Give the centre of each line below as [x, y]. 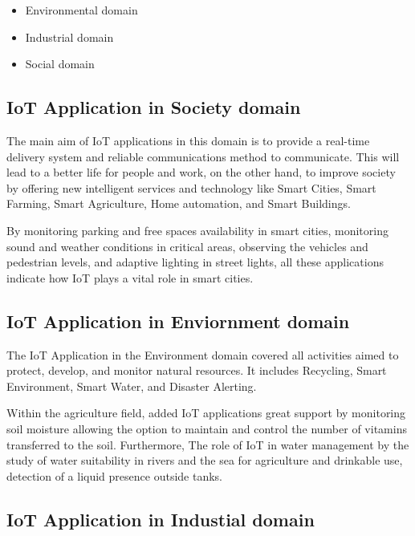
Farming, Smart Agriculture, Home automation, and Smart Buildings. [179, 203]
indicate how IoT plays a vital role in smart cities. [130, 277]
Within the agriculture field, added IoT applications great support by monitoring [206, 413]
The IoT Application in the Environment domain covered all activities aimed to [203, 354]
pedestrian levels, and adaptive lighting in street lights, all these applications [195, 262]
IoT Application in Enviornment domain [178, 321]
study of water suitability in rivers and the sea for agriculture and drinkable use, [205, 460]
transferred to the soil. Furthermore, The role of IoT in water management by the [208, 444]
